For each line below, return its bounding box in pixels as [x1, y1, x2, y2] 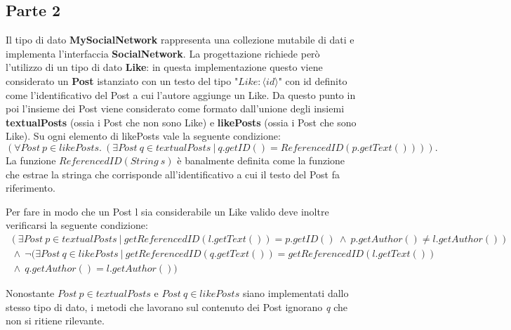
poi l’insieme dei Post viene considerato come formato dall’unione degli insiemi [6, 101, 345, 116]
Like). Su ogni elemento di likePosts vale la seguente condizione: [6, 128, 281, 143]
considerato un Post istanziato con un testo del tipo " [6, 73, 239, 88]
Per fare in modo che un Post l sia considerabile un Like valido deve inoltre [6, 204, 329, 218]
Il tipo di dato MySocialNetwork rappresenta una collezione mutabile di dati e [6, 32, 354, 47]
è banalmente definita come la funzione [177, 152, 345, 167]
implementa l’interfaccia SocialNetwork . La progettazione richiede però [6, 46, 320, 60]
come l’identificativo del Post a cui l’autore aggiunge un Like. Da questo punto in [6, 87, 356, 102]
